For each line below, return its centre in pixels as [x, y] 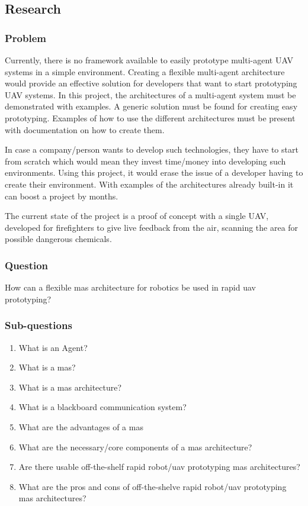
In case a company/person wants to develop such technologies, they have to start [152, 149]
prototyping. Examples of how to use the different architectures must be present [150, 117]
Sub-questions [38, 325]
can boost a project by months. [62, 196]
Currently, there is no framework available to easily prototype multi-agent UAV [149, 60]
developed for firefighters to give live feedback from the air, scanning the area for [152, 227]
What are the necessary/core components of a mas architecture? [135, 447]
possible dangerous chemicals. [58, 239]
